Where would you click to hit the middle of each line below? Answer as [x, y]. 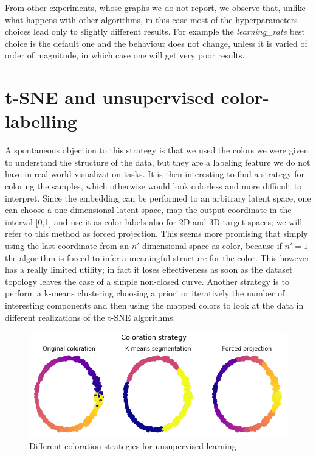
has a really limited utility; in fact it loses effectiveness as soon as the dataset [149, 269]
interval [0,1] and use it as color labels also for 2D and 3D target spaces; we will [154, 221]
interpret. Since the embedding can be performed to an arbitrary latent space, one [158, 198]
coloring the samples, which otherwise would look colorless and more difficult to [153, 186]
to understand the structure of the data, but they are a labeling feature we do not [158, 162]
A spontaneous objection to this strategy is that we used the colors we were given [157, 150]
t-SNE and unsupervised [110, 97]
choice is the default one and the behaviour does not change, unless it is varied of [156, 43]
